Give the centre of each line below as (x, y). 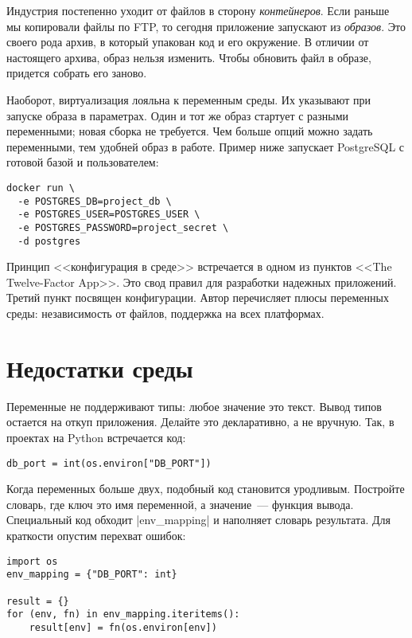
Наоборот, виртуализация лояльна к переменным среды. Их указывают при (189, 99)
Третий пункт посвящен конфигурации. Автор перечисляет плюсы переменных (198, 297)
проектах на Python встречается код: (96, 437)
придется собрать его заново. (77, 73)
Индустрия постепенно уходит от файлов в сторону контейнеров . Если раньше (198, 10)
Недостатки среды (100, 368)
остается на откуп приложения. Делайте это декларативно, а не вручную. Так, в (200, 422)
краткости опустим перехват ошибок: (96, 535)
